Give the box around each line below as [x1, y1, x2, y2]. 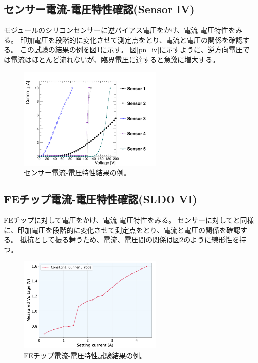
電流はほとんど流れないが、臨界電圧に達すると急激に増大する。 [10, 54, 220, 64]
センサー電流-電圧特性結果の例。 [24, 167, 131, 178]
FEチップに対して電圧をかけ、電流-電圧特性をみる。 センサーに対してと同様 [4, 215, 254, 225]
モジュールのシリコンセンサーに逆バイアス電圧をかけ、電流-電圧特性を [4, 25, 235, 35]
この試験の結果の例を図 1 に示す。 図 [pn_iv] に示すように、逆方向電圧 [20, 44, 243, 55]
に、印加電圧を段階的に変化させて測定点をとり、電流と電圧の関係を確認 [4, 224, 241, 235]
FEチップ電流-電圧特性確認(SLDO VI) [4, 191, 197, 207]
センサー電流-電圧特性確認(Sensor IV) [4, 1, 195, 17]
